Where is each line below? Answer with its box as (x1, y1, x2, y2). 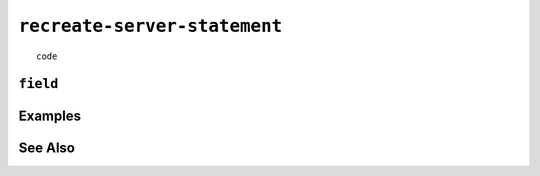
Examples (18, 108, 82, 125)
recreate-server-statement (18, 15, 283, 37)
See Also (18, 140, 75, 157)
